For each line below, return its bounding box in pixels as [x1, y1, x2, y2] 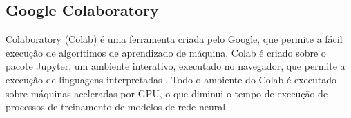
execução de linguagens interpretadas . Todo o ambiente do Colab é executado [6, 72, 336, 86]
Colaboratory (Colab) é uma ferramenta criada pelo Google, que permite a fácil [6, 32, 343, 46]
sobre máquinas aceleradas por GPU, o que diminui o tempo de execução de [6, 86, 328, 100]
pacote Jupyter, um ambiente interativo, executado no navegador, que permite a [6, 59, 345, 73]
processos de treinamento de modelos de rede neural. [6, 99, 229, 114]
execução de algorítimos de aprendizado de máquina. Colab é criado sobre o [6, 45, 326, 59]
